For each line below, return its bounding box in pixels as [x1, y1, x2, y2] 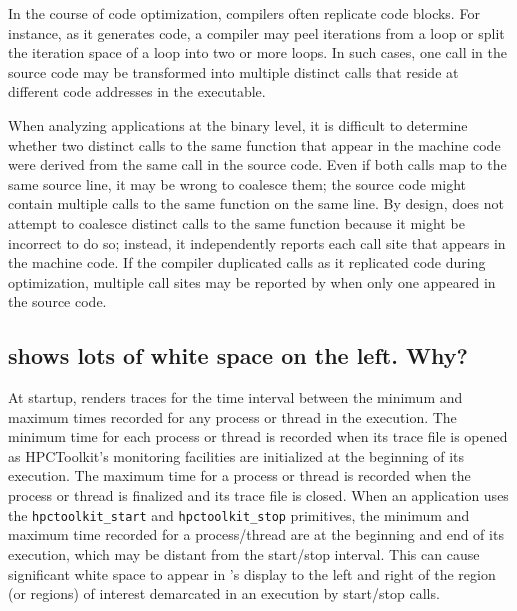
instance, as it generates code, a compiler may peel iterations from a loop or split [8, 22, 505, 43]
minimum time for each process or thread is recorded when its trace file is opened [8, 426, 508, 447]
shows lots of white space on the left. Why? [8, 340, 468, 371]
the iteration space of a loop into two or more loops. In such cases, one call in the [8, 42, 507, 63]
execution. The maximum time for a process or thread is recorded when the [8, 465, 471, 486]
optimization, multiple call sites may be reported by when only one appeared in [8, 271, 496, 292]
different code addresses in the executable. [8, 81, 266, 102]
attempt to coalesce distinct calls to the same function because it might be [8, 212, 465, 233]
